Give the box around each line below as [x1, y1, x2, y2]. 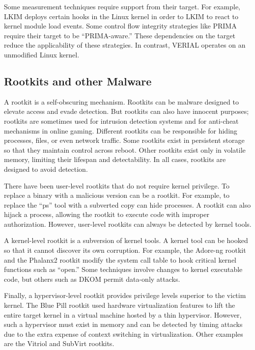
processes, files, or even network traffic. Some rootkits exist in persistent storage [4, 135, 245, 145]
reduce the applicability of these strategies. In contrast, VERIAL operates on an [4, 40, 246, 50]
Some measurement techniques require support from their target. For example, [4, 1, 241, 11]
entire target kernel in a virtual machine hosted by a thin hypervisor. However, [4, 309, 242, 320]
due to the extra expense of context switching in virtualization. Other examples [4, 328, 243, 339]
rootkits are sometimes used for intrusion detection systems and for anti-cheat [4, 115, 239, 126]
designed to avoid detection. [4, 163, 88, 174]
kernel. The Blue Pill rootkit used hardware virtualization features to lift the [4, 300, 235, 310]
